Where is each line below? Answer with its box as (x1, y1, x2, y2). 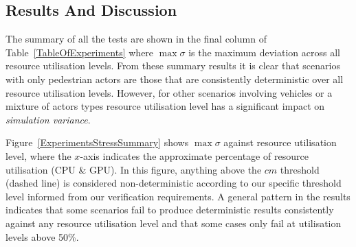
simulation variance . (5, 112, 91, 126)
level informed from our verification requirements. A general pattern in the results (5, 189, 351, 203)
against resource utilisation (223, 135, 337, 150)
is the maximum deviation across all (188, 45, 340, 59)
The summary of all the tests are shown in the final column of (5, 32, 267, 46)
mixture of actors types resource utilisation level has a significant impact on (5, 99, 325, 113)
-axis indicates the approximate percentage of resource (80, 148, 309, 163)
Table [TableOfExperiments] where (5, 45, 154, 59)
